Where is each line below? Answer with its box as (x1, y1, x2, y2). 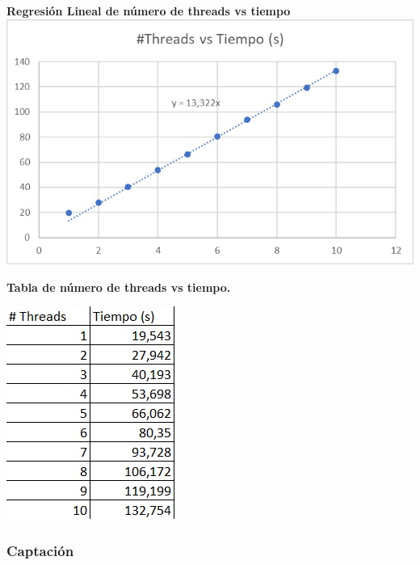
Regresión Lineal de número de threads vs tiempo (6, 2, 291, 19)
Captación (6, 540, 74, 560)
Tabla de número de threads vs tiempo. (6, 278, 231, 295)
